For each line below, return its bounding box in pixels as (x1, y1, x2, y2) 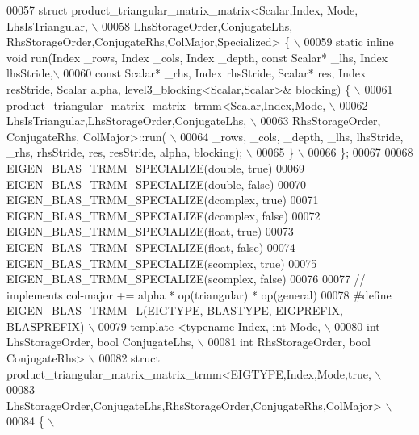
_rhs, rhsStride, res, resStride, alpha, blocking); (6, 144, 243, 161)
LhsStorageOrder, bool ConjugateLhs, (6, 333, 195, 350)
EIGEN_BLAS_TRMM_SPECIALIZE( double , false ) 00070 (6, 175, 307, 192)
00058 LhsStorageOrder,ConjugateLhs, (102, 17, 293, 34)
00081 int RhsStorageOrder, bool (207, 333, 371, 350)
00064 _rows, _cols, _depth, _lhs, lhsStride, (180, 128, 404, 144)
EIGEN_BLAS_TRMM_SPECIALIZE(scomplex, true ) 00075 (6, 254, 317, 271)
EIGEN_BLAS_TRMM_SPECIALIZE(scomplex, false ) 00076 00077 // (6, 270, 366, 287)
